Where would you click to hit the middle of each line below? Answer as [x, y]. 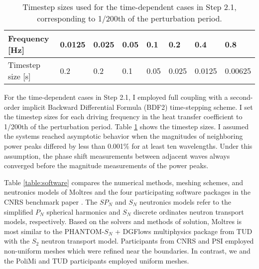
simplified [19, 211]
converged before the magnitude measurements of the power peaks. [106, 165]
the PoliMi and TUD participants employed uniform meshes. [97, 260]
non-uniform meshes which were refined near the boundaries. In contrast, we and [127, 250]
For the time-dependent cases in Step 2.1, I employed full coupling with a [116, 97]
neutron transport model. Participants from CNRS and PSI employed [147, 241]
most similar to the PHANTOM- [54, 231]
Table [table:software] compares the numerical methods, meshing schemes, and [124, 182]
